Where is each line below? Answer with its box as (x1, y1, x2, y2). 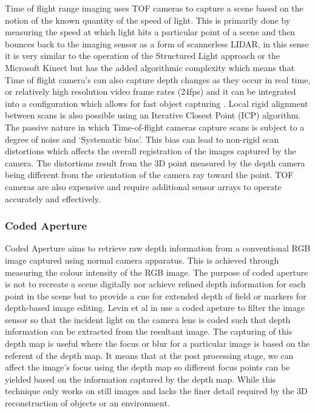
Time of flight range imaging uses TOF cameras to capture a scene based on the (5, 2, 303, 14)
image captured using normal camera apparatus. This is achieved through (5, 253, 279, 266)
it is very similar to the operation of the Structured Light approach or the (5, 49, 280, 62)
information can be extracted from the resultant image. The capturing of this (5, 325, 293, 338)
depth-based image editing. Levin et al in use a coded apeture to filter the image (5, 301, 305, 314)
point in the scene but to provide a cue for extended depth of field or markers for (5, 289, 307, 302)
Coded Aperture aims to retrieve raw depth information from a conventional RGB (5, 242, 311, 254)
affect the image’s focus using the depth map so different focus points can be (5, 361, 290, 374)
